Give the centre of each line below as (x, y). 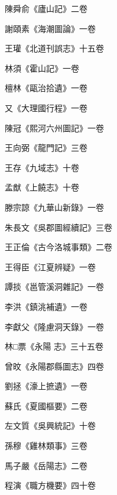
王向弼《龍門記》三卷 (46, 148)
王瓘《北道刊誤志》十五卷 (54, 48)
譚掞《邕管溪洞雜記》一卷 (54, 287)
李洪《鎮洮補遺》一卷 (46, 306)
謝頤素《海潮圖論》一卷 (50, 28)
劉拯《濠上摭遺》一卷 (46, 386)
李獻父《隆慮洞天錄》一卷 (54, 326)
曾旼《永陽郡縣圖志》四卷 (54, 366)
